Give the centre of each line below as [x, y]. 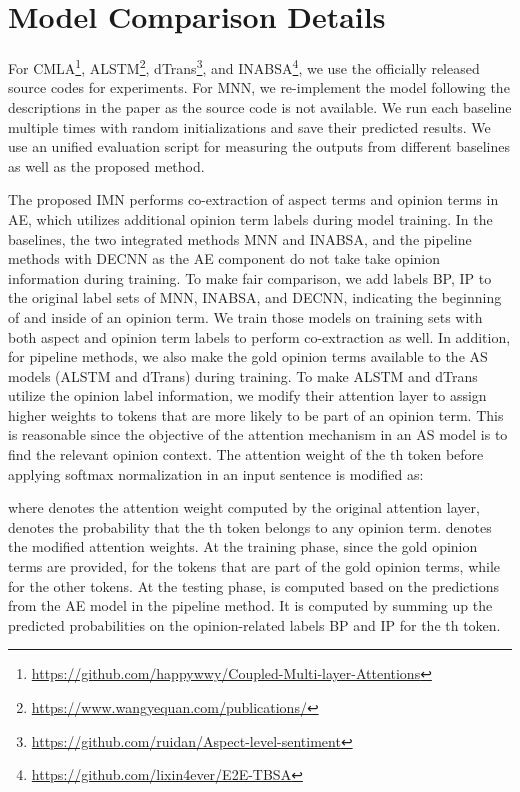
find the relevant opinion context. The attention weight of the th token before [246, 454]
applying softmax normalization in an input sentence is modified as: [216, 473]
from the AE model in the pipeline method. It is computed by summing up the [250, 605]
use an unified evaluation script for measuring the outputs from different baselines [259, 146]
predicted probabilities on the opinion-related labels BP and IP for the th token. [254, 624]
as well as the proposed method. [106, 165]
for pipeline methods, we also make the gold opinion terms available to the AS [248, 356]
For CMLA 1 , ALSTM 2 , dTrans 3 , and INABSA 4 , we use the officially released [244, 66]
